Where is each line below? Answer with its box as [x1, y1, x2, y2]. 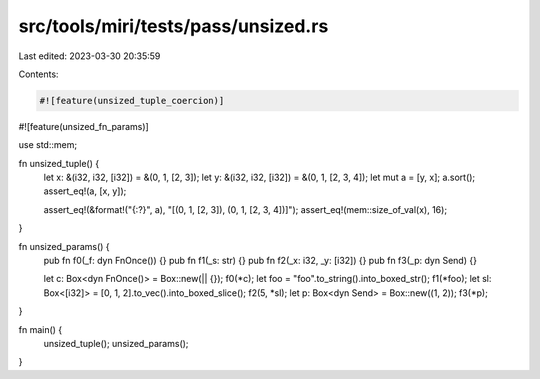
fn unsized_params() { [18, 240, 110, 252]
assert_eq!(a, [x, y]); [43, 185, 127, 197]
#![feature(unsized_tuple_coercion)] [39, 95, 225, 106]
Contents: [18, 68, 59, 80]
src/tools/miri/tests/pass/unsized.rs [18, 15, 329, 37]
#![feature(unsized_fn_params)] [18, 120, 149, 132]
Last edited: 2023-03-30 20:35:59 [18, 50, 161, 62]
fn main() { [18, 323, 63, 335]
